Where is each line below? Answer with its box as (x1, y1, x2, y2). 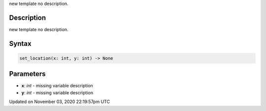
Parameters (9, 70, 46, 78)
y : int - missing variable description (21, 89, 94, 96)
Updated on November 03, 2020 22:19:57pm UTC (9, 99, 110, 105)
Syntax (9, 39, 32, 48)
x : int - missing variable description (21, 83, 93, 89)
